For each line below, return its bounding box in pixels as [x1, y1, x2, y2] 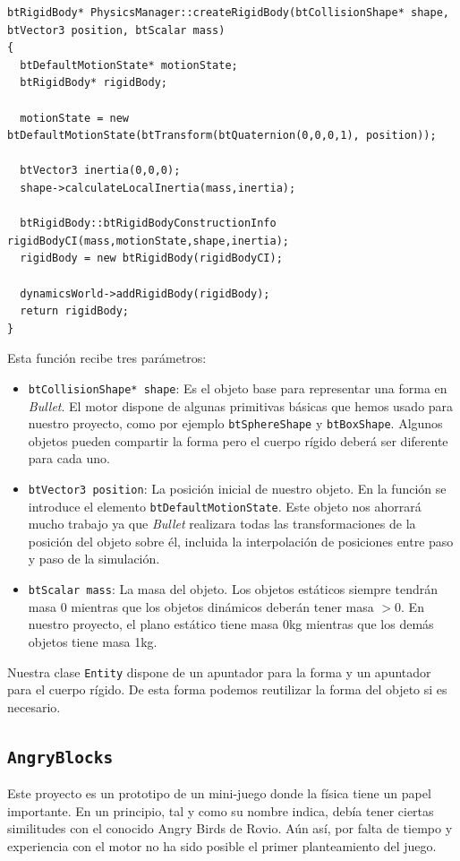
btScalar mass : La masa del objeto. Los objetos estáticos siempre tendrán [28, 580, 438, 598]
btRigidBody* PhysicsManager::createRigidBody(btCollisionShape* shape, [7, 6, 449, 19]
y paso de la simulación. [28, 549, 160, 568]
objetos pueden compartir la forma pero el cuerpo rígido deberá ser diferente [28, 431, 448, 450]
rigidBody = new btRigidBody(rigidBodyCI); [20, 252, 283, 265]
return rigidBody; [20, 305, 130, 318]
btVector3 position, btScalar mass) [7, 23, 226, 37]
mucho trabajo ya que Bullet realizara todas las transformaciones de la [28, 514, 416, 533]
